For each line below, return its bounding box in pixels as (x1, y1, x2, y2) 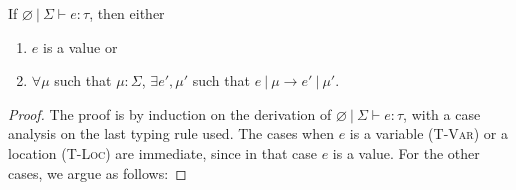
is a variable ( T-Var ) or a (349, 123, 508, 144)
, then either (89, 3, 165, 23)
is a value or (42, 36, 118, 57)
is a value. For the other (332, 142, 480, 163)
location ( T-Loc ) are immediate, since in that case (8, 142, 317, 163)
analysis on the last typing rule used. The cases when (8, 123, 334, 144)
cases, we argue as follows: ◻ (8, 162, 187, 183)
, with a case (403, 103, 481, 124)
